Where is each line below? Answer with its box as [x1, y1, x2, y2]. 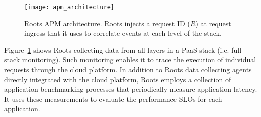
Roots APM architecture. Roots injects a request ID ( [24, 18, 190, 28]
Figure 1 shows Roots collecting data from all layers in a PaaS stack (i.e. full [4, 44, 242, 55]
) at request [195, 18, 231, 28]
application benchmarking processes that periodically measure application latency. [4, 84, 257, 94]
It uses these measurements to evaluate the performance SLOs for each [4, 93, 222, 104]
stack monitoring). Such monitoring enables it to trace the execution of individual [4, 54, 256, 65]
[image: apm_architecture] [24, 4, 114, 11]
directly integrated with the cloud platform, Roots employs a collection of [4, 74, 231, 84]
